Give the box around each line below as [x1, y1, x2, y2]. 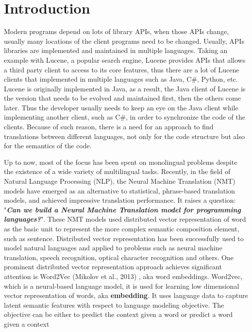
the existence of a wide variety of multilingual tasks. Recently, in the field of [4, 166, 231, 176]
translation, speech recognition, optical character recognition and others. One [4, 252, 234, 262]
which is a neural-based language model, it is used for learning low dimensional [4, 280, 239, 291]
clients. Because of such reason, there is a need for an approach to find [4, 122, 214, 132]
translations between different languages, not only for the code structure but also [4, 131, 245, 141]
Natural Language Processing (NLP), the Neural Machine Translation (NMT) [4, 176, 235, 186]
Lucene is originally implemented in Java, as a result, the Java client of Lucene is [4, 83, 246, 93]
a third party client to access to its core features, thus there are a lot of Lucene [4, 64, 239, 74]
